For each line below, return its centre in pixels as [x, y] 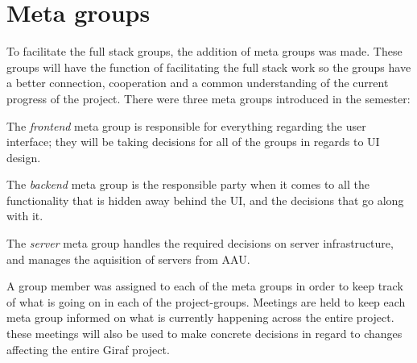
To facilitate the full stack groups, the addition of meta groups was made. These [204, 51]
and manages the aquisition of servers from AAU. [128, 259]
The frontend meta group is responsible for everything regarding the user [186, 125]
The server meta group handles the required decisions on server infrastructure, [200, 243]
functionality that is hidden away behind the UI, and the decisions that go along [205, 200]
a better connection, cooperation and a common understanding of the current [198, 83]
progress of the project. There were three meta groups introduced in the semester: [208, 98]
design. [24, 157]
